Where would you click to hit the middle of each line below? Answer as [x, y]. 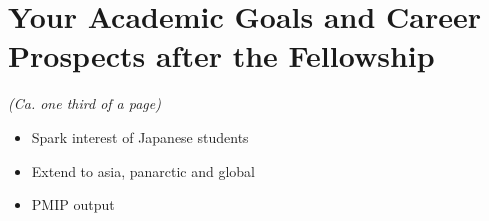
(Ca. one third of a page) [84, 103]
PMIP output [73, 204]
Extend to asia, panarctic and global [143, 170]
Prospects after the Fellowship [221, 55]
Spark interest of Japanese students [140, 136]
